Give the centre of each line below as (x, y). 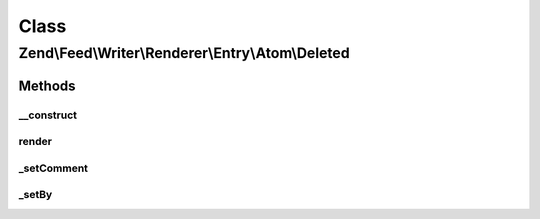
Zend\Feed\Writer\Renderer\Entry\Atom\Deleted (184, 53)
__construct (48, 115)
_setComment (53, 168)
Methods (47, 85)
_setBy (35, 195)
